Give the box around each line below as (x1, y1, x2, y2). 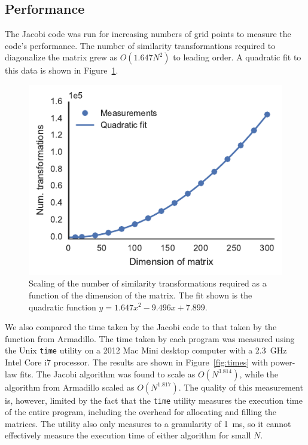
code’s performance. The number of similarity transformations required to (5, 39, 276, 51)
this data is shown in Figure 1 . (5, 64, 118, 77)
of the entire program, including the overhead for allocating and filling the (5, 406, 277, 418)
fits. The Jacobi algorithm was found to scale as (20, 367, 196, 380)
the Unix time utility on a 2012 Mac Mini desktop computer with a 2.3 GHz (5, 344, 287, 356)
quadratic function (29, 300, 96, 313)
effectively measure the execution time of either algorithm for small (5, 429, 251, 441)
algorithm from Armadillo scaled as (5, 380, 135, 393)
